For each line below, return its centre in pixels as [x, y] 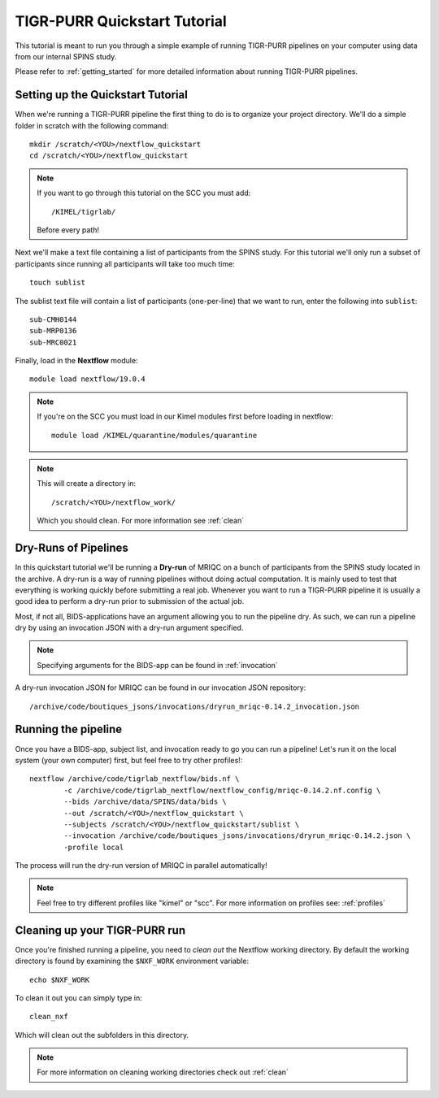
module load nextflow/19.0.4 [87, 379]
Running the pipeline [68, 729]
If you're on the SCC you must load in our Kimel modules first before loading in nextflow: [185, 417]
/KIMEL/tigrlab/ [84, 212]
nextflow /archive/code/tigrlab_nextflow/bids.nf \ [135, 779]
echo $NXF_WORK [60, 980]
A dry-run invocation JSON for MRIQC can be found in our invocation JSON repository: [161, 688]
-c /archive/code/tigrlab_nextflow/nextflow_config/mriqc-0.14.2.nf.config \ [222, 790]
